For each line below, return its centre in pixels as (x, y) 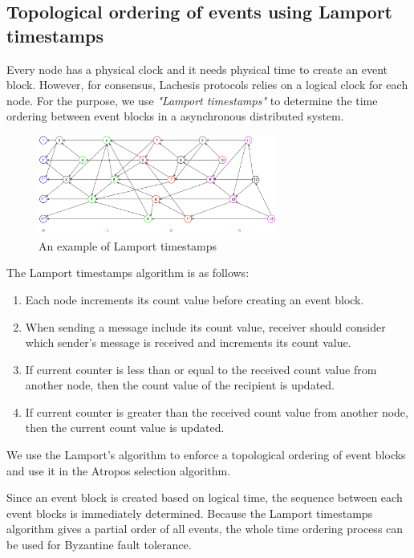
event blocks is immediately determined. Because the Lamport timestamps (190, 513)
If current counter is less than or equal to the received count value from (201, 369)
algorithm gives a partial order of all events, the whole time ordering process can (205, 529)
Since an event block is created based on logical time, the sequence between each (205, 497)
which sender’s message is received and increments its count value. (188, 342)
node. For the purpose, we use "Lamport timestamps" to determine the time (192, 100)
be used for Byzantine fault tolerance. (99, 545)
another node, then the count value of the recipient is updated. (180, 385)
